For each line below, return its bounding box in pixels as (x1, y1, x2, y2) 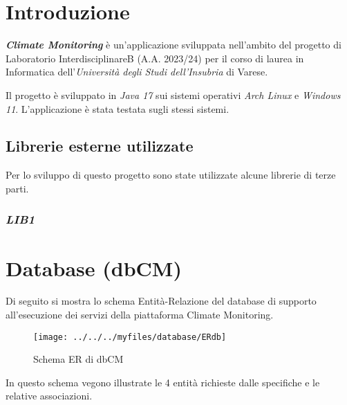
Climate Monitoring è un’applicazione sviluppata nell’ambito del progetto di (6, 37, 341, 52)
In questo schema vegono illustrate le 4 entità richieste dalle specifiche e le (6, 375, 320, 389)
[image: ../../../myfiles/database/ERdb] (33, 332, 227, 342)
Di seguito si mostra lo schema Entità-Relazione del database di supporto (6, 294, 317, 308)
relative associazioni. (6, 388, 93, 403)
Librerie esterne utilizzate (6, 135, 194, 156)
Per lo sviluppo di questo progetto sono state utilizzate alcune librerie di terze (6, 168, 336, 182)
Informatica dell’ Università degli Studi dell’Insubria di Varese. (6, 64, 268, 79)
